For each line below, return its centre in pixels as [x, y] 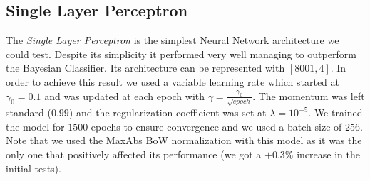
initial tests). [34, 168]
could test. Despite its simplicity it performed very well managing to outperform [181, 54]
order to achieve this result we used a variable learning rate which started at [173, 81]
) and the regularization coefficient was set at [168, 113]
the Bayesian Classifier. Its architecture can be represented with [145, 68]
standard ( [29, 113]
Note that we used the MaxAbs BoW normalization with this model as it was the [184, 140]
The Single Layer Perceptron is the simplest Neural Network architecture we [173, 40]
